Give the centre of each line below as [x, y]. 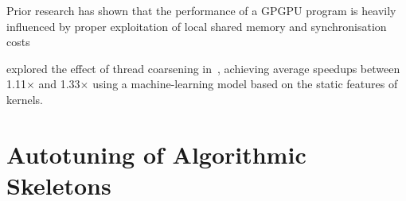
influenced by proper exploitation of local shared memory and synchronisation [197, 26]
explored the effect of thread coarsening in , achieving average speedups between [203, 68]
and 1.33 [59, 84]
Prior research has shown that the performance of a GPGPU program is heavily [201, 10]
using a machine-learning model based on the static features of [245, 84]
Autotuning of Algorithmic [156, 154]
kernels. [25, 99]
